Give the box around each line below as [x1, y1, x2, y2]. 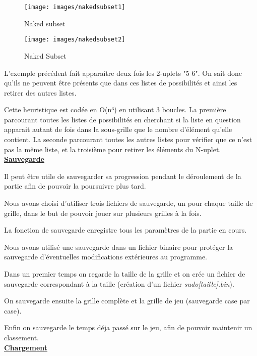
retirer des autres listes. [4, 87, 77, 98]
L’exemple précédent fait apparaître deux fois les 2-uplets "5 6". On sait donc [4, 67, 242, 78]
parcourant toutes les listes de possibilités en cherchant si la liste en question [4, 114, 241, 124]
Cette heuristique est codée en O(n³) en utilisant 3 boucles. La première [4, 104, 226, 115]
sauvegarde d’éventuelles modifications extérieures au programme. [4, 251, 207, 262]
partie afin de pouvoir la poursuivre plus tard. [4, 181, 146, 191]
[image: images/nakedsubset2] [24, 36, 125, 43]
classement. [4, 332, 39, 342]
